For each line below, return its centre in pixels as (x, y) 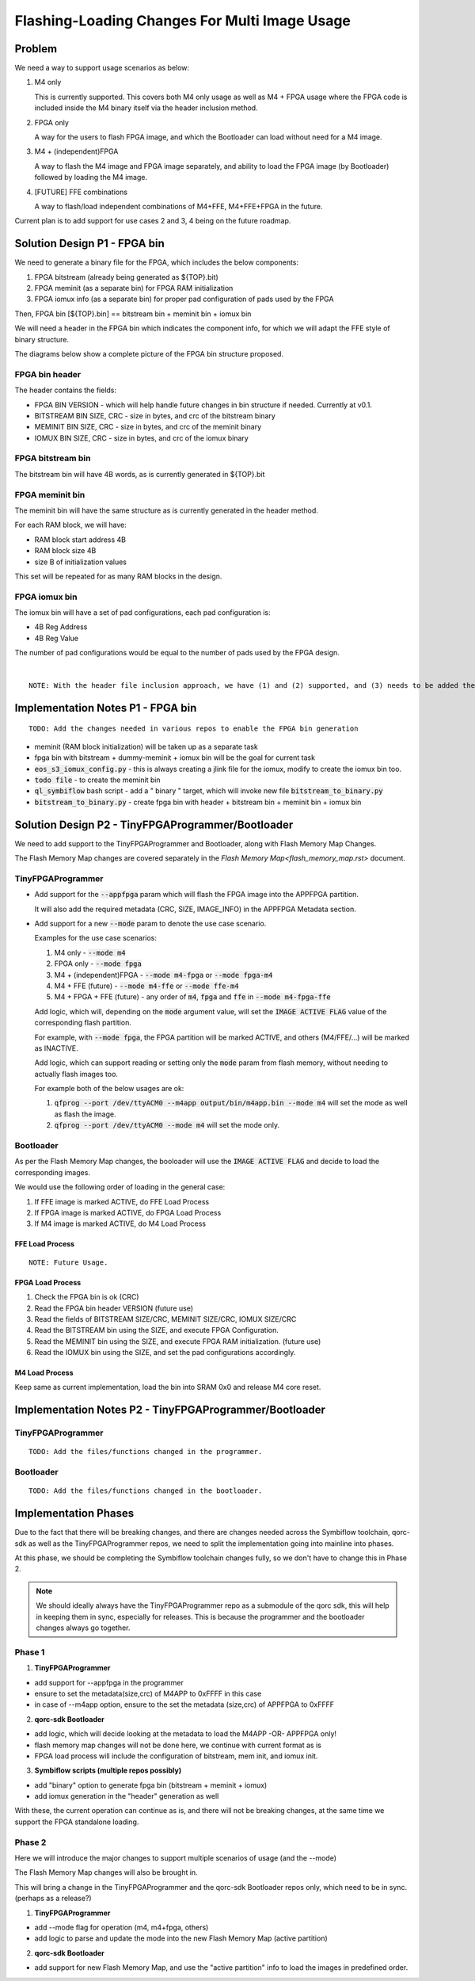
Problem (36, 49)
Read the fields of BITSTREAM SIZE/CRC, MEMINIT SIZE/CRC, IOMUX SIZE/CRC (165, 1319)
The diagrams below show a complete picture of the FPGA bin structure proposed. (149, 354)
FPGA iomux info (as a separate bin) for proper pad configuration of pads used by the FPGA (184, 299)
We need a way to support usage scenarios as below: (102, 68)
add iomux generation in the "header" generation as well (127, 1796)
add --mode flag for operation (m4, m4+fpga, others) (122, 1927)
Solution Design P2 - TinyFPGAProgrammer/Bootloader (154, 824)
